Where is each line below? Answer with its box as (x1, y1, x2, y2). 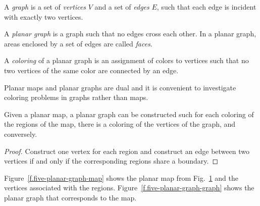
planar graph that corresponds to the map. (4, 192, 137, 202)
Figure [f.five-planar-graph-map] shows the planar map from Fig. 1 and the (4, 172, 238, 183)
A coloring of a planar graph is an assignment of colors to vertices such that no (4, 55, 249, 66)
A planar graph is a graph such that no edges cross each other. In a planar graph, (4, 28, 256, 39)
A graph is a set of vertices (4, 2, 86, 12)
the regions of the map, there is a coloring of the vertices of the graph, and (4, 119, 236, 129)
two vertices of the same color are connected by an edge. (4, 65, 179, 75)
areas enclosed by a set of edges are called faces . (4, 38, 152, 48)
